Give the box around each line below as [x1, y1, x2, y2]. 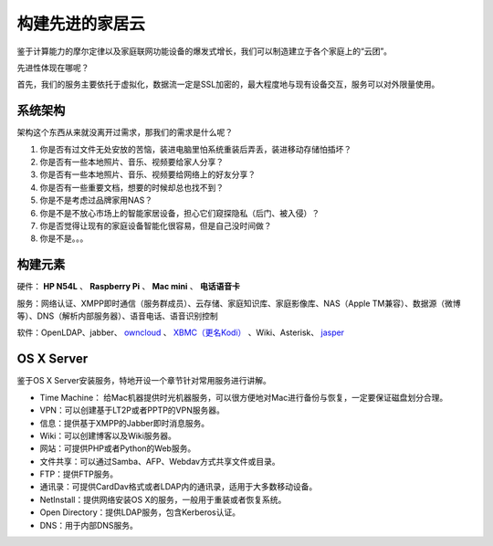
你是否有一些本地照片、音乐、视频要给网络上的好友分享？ [39, 169, 256, 180]
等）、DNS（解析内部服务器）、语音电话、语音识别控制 [16, 310, 218, 321]
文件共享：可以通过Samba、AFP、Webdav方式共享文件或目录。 [39, 456, 280, 467]
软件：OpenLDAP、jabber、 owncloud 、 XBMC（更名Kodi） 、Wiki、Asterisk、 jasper [16, 327, 345, 338]
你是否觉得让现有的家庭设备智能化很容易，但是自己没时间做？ [39, 220, 272, 231]
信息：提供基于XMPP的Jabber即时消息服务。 [39, 417, 210, 428]
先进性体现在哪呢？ [16, 62, 89, 73]
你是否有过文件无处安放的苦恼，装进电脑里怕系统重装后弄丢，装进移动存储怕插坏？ [39, 143, 351, 154]
